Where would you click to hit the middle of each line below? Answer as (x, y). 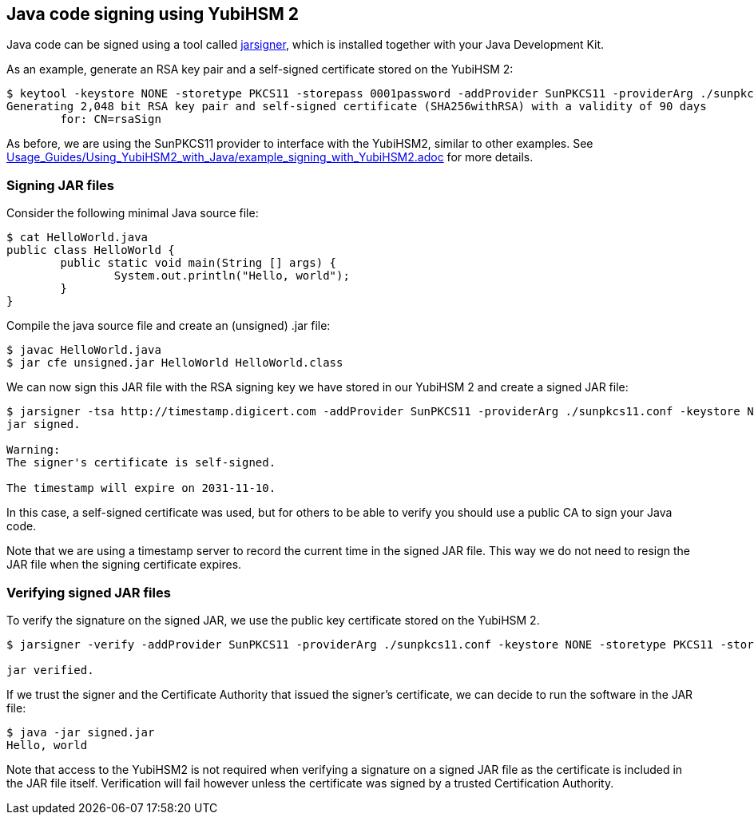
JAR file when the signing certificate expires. (124, 565)
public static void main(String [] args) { (198, 263)
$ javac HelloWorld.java (84, 350)
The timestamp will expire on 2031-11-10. (141, 488)
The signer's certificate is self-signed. (141, 463)
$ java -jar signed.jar (81, 732)
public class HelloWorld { (91, 250)
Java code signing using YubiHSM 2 (153, 14)
